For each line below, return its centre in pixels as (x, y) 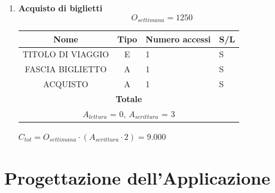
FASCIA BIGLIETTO (66, 69)
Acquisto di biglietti (60, 8)
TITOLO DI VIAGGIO (66, 54)
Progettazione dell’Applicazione (137, 177)
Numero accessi (178, 39)
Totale (129, 98)
